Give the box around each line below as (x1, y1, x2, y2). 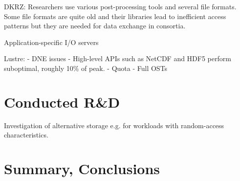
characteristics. (4, 130, 48, 140)
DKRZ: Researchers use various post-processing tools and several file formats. (4, 1, 237, 11)
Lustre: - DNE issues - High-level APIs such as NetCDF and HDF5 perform (4, 53, 231, 64)
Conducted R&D (4, 91, 120, 112)
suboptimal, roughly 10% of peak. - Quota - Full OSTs (4, 63, 168, 73)
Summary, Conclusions (4, 158, 160, 179)
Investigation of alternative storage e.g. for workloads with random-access (4, 120, 224, 130)
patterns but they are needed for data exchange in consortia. (4, 21, 186, 31)
